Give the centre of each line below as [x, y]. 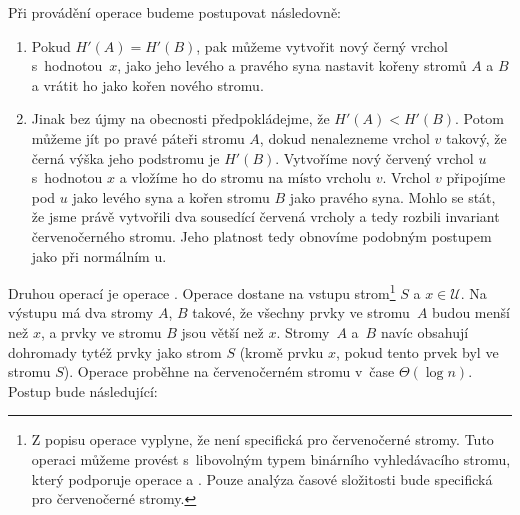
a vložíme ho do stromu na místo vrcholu [245, 177]
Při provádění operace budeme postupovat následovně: [174, 12]
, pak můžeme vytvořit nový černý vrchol [322, 45]
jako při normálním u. [99, 255]
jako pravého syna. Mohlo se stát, [392, 196]
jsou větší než [222, 331]
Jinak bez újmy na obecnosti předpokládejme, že [180, 118]
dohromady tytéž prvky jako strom [115, 351]
